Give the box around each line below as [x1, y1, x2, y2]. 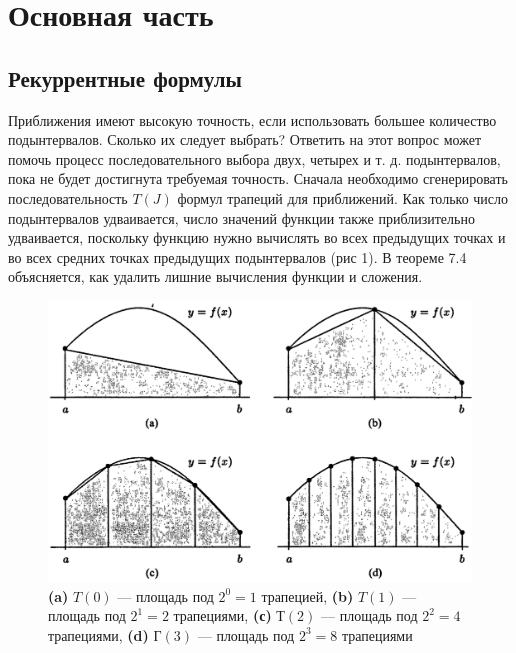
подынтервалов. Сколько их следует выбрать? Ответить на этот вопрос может [8, 129, 482, 150]
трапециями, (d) [48, 624, 149, 645]
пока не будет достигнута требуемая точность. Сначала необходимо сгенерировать [8, 168, 508, 189]
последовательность [8, 187, 128, 208]
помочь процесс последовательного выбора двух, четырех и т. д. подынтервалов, [8, 148, 501, 169]
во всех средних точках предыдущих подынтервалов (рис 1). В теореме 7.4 [8, 246, 467, 267]
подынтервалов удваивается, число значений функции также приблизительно [8, 207, 475, 228]
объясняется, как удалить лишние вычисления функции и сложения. [8, 266, 423, 287]
